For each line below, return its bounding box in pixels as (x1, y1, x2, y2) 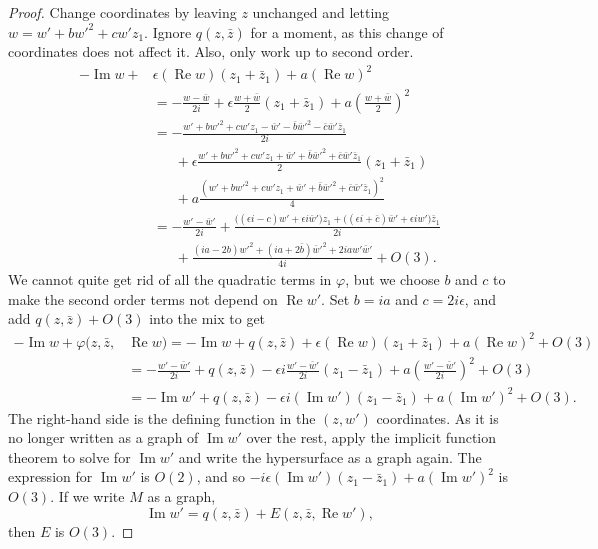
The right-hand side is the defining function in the (8, 407, 316, 428)
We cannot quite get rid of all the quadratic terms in (8, 269, 332, 290)
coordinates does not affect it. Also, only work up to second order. (8, 41, 414, 62)
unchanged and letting (252, 2, 390, 22)
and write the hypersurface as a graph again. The (178, 446, 482, 467)
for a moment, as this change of (250, 21, 444, 42)
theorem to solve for (8, 446, 131, 467)
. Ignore (144, 21, 192, 42)
